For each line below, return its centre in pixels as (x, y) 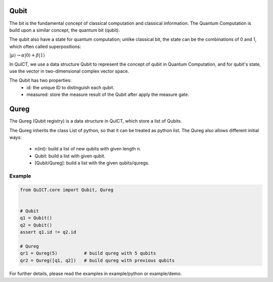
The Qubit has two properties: (40, 80)
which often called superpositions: (45, 46)
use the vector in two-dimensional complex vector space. (69, 71)
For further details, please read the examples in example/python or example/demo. (96, 273)
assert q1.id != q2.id (48, 232)
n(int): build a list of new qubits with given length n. (88, 149)
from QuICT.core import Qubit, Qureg (67, 190)
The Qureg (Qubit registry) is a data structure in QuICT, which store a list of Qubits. (96, 121)
